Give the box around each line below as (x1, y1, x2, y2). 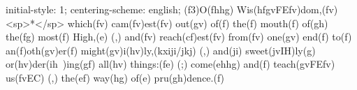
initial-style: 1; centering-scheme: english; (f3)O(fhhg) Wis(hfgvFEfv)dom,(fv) (6, 2, 338, 16)
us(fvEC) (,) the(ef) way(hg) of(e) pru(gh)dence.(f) (6, 70, 225, 84)
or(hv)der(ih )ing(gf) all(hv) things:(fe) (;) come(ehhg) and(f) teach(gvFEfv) (6, 57, 335, 71)
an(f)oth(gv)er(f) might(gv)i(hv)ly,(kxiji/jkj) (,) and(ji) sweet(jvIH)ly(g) (6, 43, 316, 57)
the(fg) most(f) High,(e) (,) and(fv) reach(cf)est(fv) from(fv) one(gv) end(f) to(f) (6, 29, 352, 44)
